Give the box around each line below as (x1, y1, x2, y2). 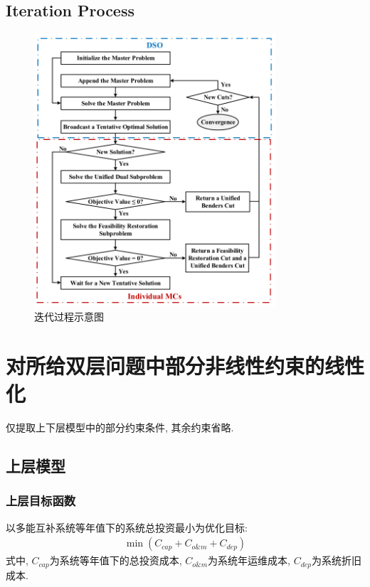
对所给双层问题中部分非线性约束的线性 (6, 350, 365, 379)
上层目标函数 (6, 492, 76, 510)
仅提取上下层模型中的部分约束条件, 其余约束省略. (6, 419, 234, 434)
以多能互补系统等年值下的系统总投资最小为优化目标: (6, 519, 248, 534)
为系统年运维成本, (208, 553, 290, 568)
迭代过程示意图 (34, 309, 104, 324)
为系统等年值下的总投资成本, (49, 553, 182, 568)
